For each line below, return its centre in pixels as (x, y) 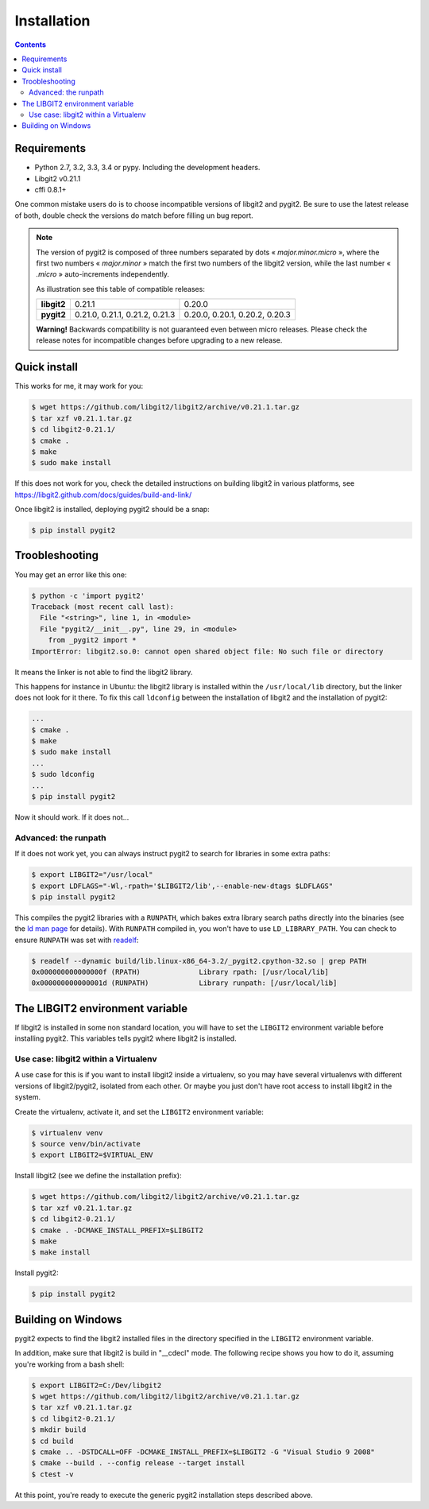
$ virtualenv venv (67, 1133)
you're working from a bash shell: (70, 1364)
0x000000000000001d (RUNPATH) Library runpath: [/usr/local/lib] (184, 983)
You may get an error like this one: (71, 574)
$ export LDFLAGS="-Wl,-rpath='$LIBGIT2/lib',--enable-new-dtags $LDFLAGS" (182, 886)
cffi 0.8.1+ (50, 189)
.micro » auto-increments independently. (103, 274)
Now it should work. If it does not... (72, 817)
